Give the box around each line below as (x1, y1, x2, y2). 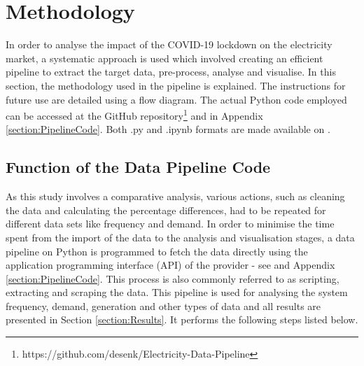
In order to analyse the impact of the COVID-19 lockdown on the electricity (6, 37, 332, 52)
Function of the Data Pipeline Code (6, 156, 271, 178)
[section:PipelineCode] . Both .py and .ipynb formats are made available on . (6, 122, 330, 136)
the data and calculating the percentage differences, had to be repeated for (6, 202, 326, 217)
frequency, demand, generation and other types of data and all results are (6, 298, 321, 313)
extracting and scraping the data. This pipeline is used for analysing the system (6, 285, 348, 300)
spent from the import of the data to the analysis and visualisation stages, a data (6, 230, 355, 244)
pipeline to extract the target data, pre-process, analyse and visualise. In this (6, 64, 336, 79)
